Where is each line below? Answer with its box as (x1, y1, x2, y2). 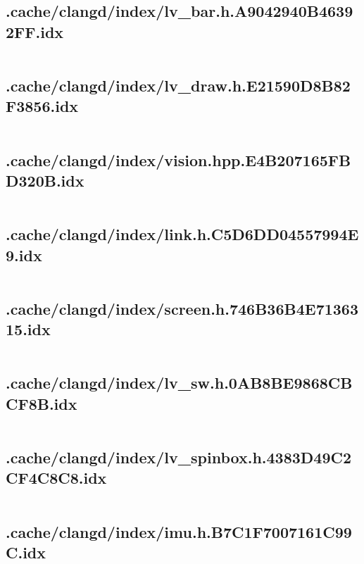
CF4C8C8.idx (6, 467, 107, 489)
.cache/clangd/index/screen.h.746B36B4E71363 (6, 297, 359, 319)
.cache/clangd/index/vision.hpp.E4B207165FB (6, 149, 351, 170)
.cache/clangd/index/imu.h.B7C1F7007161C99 (6, 520, 352, 542)
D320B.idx (6, 169, 84, 191)
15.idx (6, 318, 51, 340)
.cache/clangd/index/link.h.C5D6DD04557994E (6, 223, 359, 245)
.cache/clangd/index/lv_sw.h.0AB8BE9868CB (6, 372, 353, 394)
